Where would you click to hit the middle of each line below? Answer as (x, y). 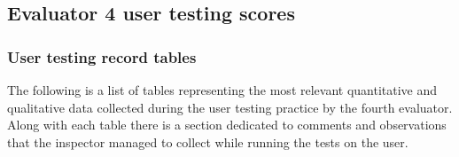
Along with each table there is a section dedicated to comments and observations (227, 125)
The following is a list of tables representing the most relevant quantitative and (222, 90)
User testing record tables (102, 56)
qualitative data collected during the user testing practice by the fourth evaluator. (230, 107)
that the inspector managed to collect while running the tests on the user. (208, 141)
